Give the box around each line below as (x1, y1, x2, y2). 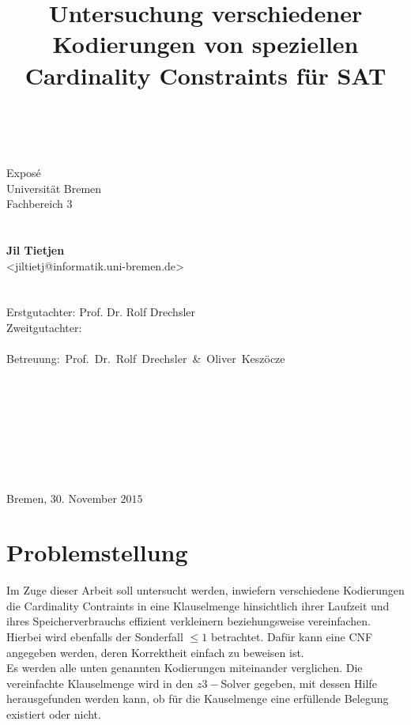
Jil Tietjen (6, 242, 65, 259)
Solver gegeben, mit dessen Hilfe (221, 674, 377, 691)
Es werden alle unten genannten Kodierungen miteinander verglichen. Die (6, 659, 363, 676)
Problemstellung (6, 536, 188, 568)
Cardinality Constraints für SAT (25, 59, 386, 91)
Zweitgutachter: (6, 319, 82, 336)
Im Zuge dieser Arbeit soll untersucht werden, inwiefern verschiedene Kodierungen (6, 582, 405, 599)
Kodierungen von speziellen (52, 28, 359, 60)
